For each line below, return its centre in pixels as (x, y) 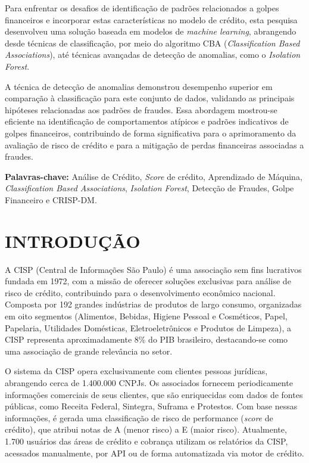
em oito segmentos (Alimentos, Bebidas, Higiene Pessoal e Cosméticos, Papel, (146, 316)
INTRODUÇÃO (73, 240)
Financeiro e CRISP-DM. (51, 199)
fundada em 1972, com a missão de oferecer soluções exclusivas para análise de (148, 281)
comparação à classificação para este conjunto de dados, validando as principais (150, 98)
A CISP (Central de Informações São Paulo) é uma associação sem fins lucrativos (153, 269)
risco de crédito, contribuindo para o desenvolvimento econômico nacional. (140, 292)
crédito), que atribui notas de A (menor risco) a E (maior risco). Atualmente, (146, 429)
